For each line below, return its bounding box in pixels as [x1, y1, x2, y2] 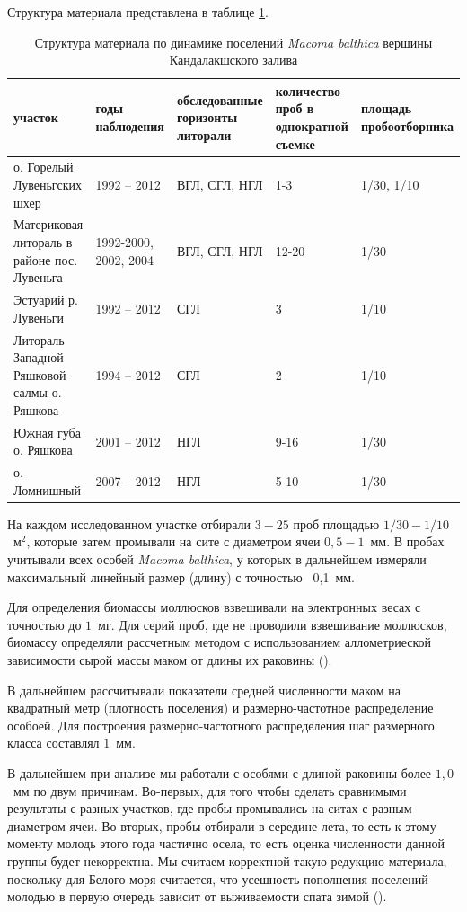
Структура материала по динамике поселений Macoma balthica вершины [34, 32, 433, 51]
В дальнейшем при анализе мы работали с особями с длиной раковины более [7, 763, 432, 782]
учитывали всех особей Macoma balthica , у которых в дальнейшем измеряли [7, 550, 427, 569]
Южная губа [13, 422, 81, 441]
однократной [275, 116, 348, 135]
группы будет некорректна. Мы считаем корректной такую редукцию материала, [7, 851, 447, 870]
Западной [13, 348, 64, 367]
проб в [275, 99, 314, 118]
